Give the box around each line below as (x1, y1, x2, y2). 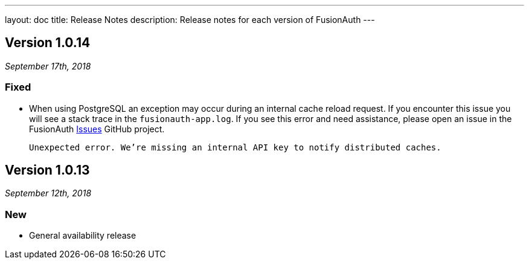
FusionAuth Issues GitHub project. (29, 123, 165, 134)
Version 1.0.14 (5, 35, 91, 51)
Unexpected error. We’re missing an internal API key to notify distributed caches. (29, 142, 441, 152)
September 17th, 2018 (5, 60, 91, 71)
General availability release (29, 230, 136, 241)
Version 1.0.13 (5, 163, 90, 178)
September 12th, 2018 (5, 188, 92, 199)
